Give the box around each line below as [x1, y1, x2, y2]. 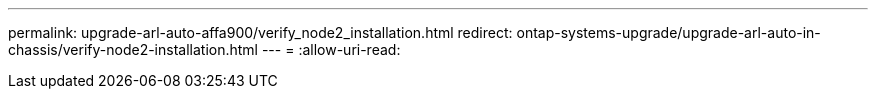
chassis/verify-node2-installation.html [8, 41, 258, 58]
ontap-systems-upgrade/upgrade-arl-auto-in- [516, 24, 821, 41]
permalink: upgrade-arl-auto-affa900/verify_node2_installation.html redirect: [8, 24, 513, 41]
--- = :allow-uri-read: [261, 41, 401, 58]
